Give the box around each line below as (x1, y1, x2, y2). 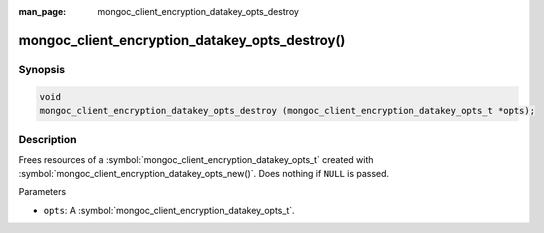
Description (18, 133, 77, 147)
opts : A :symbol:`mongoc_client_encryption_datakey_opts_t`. (43, 204, 295, 216)
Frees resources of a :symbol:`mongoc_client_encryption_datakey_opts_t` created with (18, 153, 374, 165)
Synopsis (18, 62, 65, 76)
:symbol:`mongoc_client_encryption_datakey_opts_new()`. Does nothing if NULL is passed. (18, 168, 390, 180)
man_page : (18, 6, 67, 17)
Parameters (18, 186, 67, 198)
